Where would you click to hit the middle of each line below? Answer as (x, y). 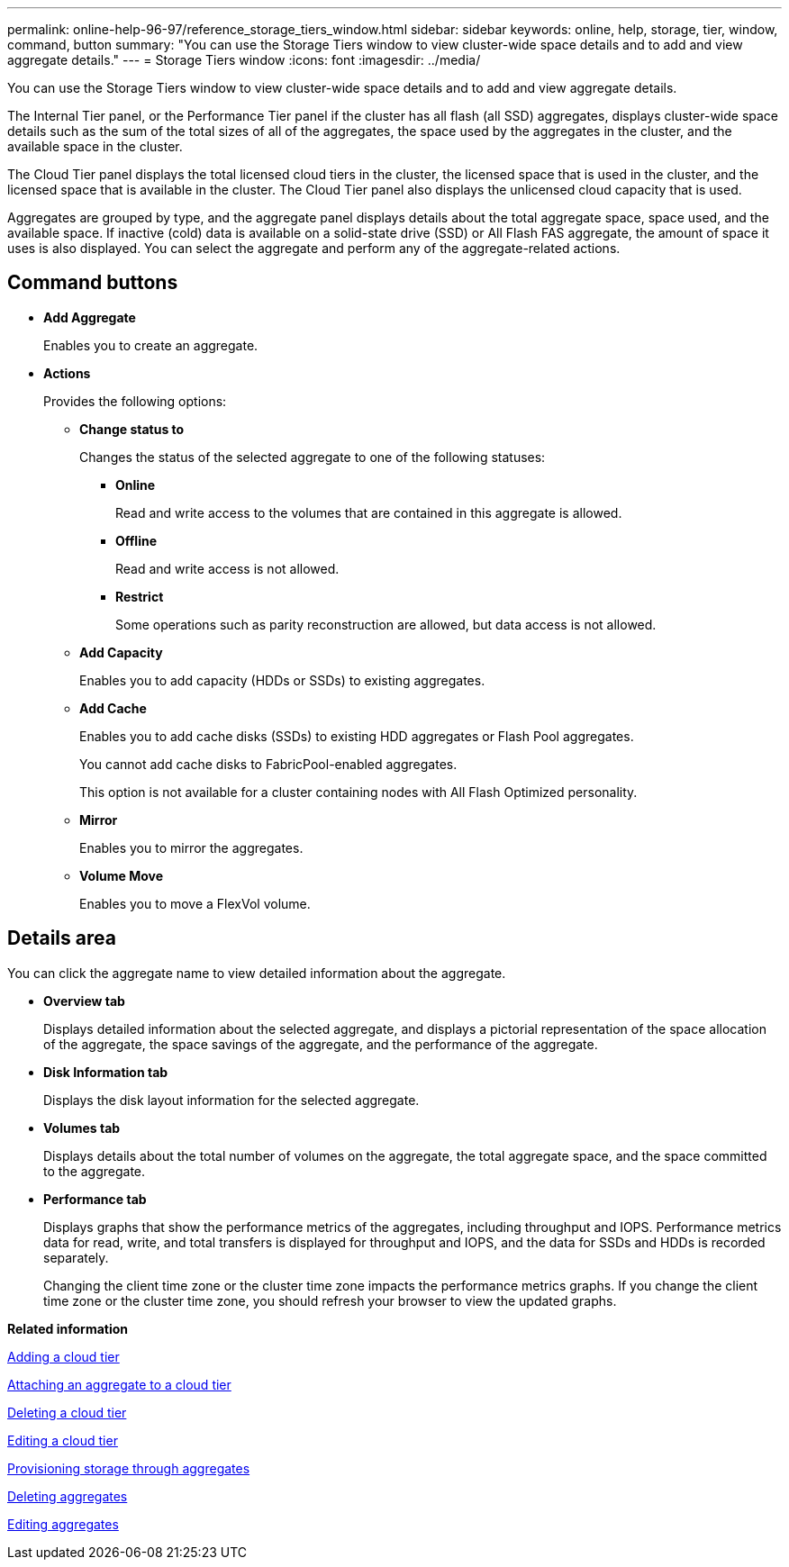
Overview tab (84, 1001)
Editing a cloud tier (63, 1440)
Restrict (140, 596)
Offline (136, 540)
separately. (76, 1257)
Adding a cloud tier (63, 1356)
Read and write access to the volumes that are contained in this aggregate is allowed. (369, 512)
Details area (62, 938)
